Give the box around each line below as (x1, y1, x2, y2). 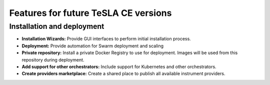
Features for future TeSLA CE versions (9, 7, 172, 18)
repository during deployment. (21, 57, 84, 63)
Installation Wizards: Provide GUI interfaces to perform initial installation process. (21, 36, 191, 42)
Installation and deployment (9, 22, 104, 31)
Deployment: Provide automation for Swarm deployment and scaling (21, 43, 164, 49)
